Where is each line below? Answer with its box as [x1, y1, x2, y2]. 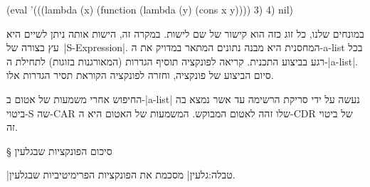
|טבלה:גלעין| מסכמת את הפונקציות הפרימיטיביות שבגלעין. [6, 167, 236, 182]
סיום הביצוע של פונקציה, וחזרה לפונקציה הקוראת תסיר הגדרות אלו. [6, 68, 274, 82]
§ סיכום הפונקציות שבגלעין [6, 143, 112, 158]
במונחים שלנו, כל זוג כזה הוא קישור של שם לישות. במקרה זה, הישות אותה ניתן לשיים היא [6, 26, 364, 41]
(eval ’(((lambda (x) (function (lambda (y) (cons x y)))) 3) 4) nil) [6, 2, 294, 16]
